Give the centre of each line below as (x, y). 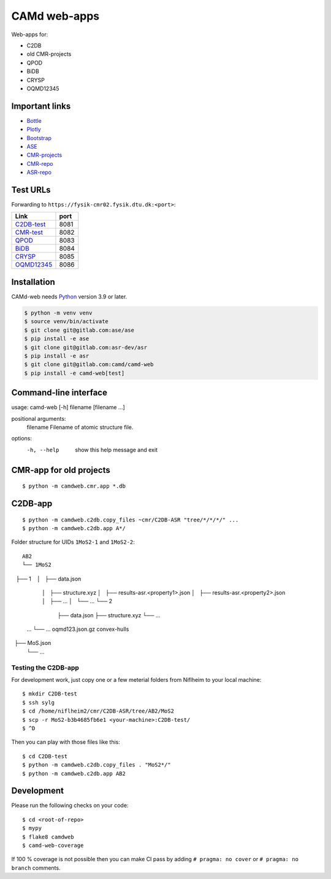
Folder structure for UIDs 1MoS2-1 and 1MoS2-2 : (73, 542)
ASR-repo (39, 173)
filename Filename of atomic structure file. (80, 427)
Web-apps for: (30, 34)
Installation (33, 282)
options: (22, 439)
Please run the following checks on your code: (70, 805)
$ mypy (32, 828)
